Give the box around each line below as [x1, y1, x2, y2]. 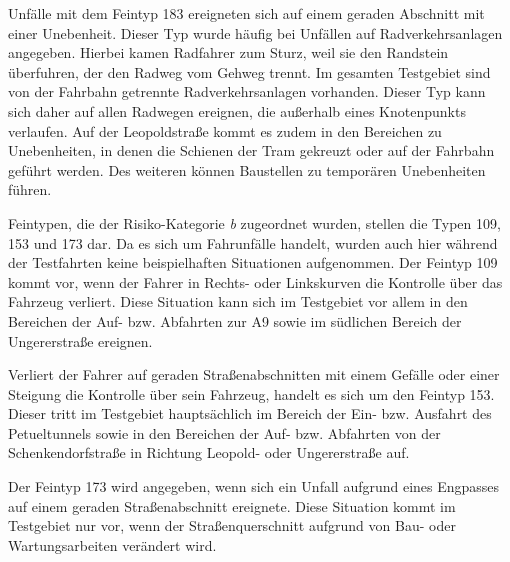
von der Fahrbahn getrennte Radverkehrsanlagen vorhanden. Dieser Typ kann [8, 81, 486, 102]
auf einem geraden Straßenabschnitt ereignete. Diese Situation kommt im [8, 495, 456, 516]
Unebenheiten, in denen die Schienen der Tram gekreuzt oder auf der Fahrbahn [8, 140, 495, 161]
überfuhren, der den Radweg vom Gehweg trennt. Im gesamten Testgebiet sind [8, 61, 491, 82]
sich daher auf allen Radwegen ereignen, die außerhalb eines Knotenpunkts [8, 100, 466, 121]
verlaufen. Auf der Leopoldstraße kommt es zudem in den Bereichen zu [8, 120, 442, 141]
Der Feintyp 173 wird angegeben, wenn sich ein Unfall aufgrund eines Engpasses [8, 476, 500, 497]
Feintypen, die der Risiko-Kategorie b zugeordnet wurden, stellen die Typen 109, [8, 212, 501, 233]
